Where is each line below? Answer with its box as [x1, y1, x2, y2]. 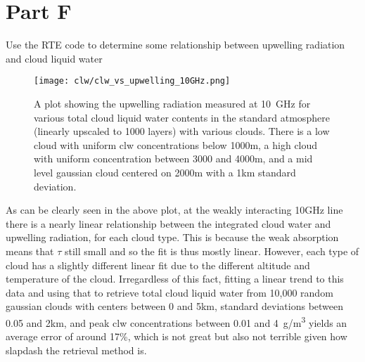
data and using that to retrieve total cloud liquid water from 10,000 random [6, 285, 333, 299]
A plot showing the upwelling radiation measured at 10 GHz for [34, 96, 311, 110]
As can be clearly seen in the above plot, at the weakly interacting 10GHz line [6, 202, 343, 217]
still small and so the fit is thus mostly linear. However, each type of [64, 243, 359, 258]
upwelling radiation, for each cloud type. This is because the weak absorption [6, 230, 339, 245]
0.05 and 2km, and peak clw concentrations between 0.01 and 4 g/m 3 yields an [6, 313, 347, 330]
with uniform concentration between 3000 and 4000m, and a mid [34, 151, 313, 166]
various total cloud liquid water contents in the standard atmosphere [34, 110, 330, 124]
